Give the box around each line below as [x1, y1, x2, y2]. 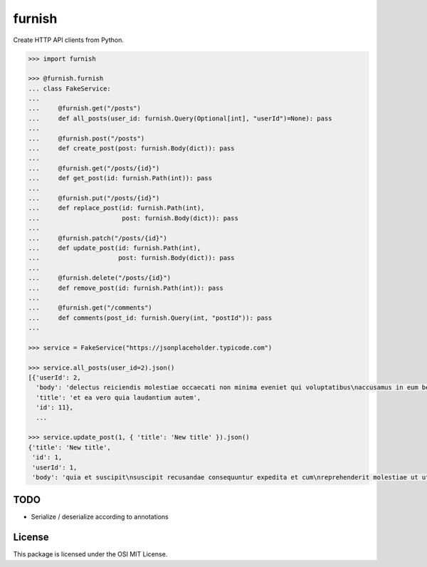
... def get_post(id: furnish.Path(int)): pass [28, 175, 213, 182]
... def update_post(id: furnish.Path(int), [28, 244, 201, 252]
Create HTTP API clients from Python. [13, 36, 124, 44]
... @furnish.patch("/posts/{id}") [28, 234, 167, 242]
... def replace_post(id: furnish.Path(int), [28, 204, 205, 212]
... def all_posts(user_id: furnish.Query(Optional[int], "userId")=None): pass [28, 114, 332, 123]
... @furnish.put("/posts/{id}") [28, 194, 160, 202]
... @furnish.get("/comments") [28, 303, 152, 312]
